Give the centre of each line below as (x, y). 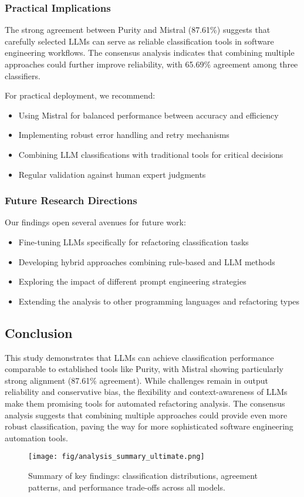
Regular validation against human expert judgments (112, 174)
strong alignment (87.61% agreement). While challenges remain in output (137, 380)
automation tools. (36, 437)
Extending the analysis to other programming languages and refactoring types (159, 301)
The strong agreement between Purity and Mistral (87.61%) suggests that (138, 30)
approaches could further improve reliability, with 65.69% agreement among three (151, 64)
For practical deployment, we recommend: (80, 95)
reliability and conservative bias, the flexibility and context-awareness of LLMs (146, 392)
